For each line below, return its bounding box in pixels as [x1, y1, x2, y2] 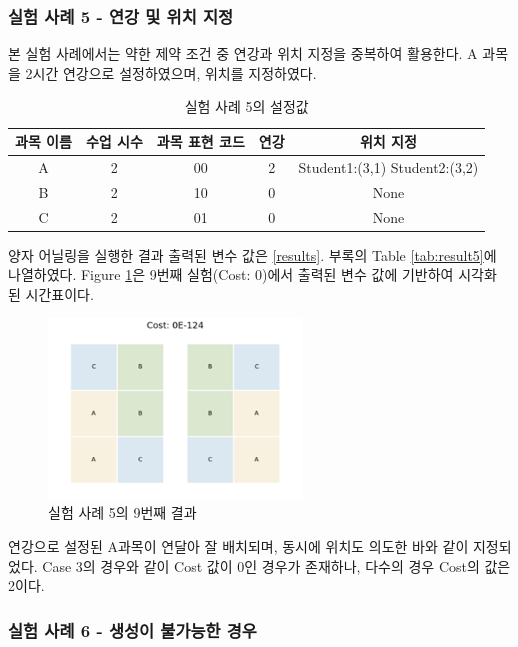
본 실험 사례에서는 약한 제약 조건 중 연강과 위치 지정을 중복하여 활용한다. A [8, 43, 478, 64]
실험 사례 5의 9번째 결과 [48, 502, 197, 523]
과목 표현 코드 [156, 131, 245, 151]
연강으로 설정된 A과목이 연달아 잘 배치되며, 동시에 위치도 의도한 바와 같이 [8, 536, 469, 557]
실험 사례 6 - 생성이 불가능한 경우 [8, 617, 257, 642]
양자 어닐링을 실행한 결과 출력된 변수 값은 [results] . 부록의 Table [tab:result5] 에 [8, 244, 497, 265]
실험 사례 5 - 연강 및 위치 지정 [8, 3, 234, 28]
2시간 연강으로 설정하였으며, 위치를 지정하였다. [25, 62, 317, 83]
